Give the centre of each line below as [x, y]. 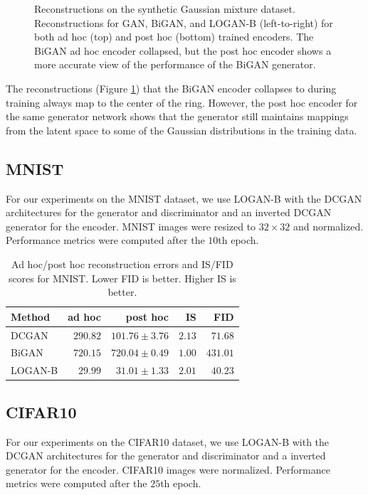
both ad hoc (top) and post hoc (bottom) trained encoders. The [174, 37]
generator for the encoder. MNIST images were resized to [131, 226]
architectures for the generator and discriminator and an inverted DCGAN [169, 212]
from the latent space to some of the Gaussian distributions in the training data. [182, 130]
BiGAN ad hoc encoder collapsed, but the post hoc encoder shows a [183, 50]
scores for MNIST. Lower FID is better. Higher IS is [122, 278]
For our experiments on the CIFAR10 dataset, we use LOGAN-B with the [168, 441]
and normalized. [328, 226]
